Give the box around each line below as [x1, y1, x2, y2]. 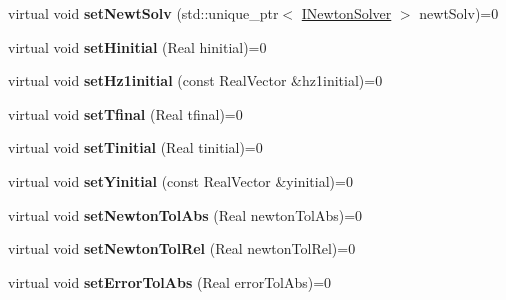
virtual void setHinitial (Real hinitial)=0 [8, 36, 267, 57]
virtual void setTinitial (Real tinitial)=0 [8, 137, 263, 158]
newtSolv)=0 [419, 3, 499, 23]
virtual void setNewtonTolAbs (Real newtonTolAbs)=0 [8, 204, 363, 225]
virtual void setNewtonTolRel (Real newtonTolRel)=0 [8, 238, 356, 259]
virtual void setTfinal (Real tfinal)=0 [8, 103, 243, 124]
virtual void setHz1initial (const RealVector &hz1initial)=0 [8, 70, 383, 91]
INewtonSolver [301, 3, 392, 23]
